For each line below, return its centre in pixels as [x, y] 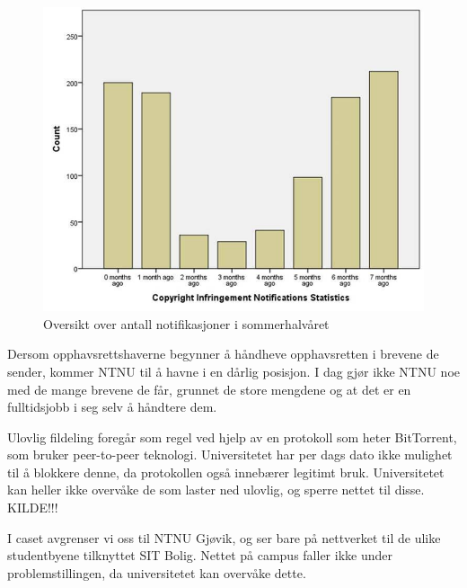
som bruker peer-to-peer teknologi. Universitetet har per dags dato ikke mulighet [230, 454]
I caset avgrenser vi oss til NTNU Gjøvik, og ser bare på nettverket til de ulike [224, 537]
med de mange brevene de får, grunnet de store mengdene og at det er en [209, 389]
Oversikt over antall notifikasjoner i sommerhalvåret [186, 323]
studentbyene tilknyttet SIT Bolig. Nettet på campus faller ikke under [200, 555]
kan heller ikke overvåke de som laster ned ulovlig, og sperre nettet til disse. [216, 490]
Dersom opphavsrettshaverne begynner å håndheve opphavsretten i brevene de [223, 354]
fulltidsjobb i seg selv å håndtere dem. [112, 407]
